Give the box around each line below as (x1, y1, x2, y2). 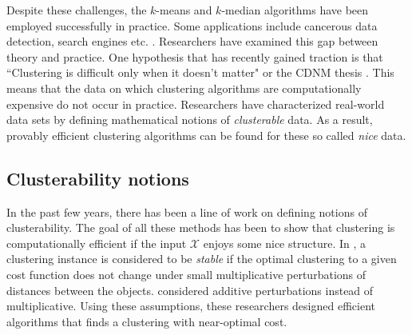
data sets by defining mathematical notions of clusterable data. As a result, (6, 111, 373, 128)
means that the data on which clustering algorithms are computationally (6, 79, 362, 96)
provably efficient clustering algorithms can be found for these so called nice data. (6, 126, 406, 143)
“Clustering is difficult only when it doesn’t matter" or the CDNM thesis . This (6, 64, 394, 81)
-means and (156, 2, 212, 18)
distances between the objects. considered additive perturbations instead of (6, 281, 374, 298)
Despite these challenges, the (6, 2, 147, 18)
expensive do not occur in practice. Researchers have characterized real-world (6, 95, 385, 112)
